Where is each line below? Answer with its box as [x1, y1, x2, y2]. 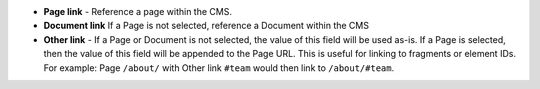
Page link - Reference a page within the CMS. [43, 6, 232, 17]
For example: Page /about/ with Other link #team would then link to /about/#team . [43, 61, 395, 74]
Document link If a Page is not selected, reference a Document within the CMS [43, 20, 370, 32]
